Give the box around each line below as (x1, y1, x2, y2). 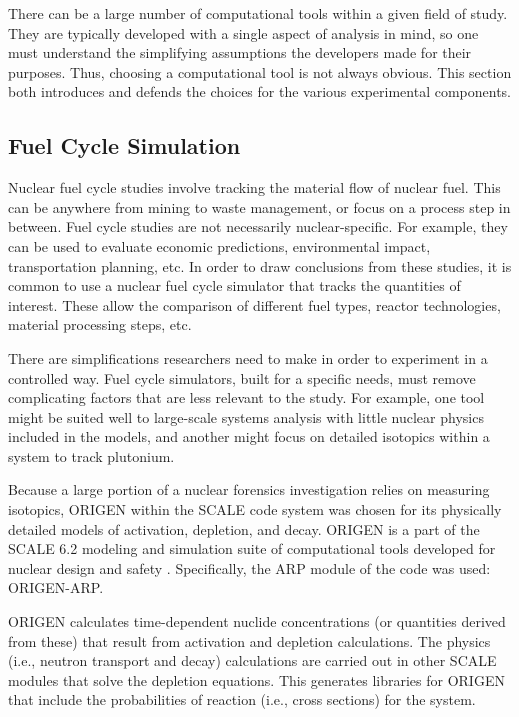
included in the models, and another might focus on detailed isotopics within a (8, 426, 490, 447)
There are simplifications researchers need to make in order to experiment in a (8, 347, 488, 368)
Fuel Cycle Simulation (8, 130, 241, 161)
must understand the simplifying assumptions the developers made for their (8, 42, 472, 63)
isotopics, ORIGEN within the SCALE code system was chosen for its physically (8, 499, 502, 520)
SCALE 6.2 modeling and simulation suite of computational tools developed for (8, 538, 496, 559)
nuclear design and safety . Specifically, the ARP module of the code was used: (8, 557, 491, 578)
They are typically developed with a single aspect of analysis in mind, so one (8, 22, 479, 43)
